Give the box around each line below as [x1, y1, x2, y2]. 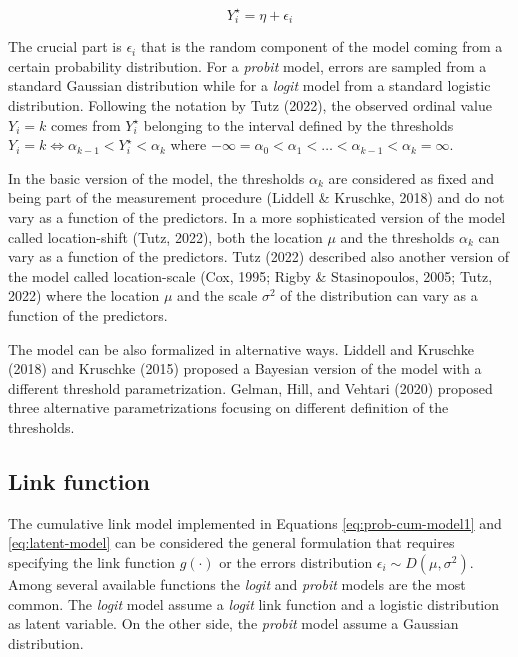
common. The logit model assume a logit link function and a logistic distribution [8, 593, 500, 614]
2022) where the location [8, 285, 160, 306]
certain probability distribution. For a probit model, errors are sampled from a [8, 55, 487, 76]
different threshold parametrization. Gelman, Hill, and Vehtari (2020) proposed [8, 377, 493, 398]
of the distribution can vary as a [280, 285, 478, 306]
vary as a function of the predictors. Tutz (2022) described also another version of [8, 246, 510, 267]
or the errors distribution [219, 551, 373, 572]
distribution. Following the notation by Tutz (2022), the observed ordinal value [8, 95, 492, 116]
